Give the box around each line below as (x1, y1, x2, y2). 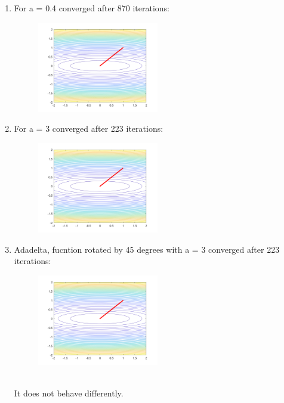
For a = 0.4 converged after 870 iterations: (14, 2, 169, 14)
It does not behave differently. (14, 386, 124, 399)
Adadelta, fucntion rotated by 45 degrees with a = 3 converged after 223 (14, 243, 280, 255)
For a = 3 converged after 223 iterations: (14, 122, 163, 135)
